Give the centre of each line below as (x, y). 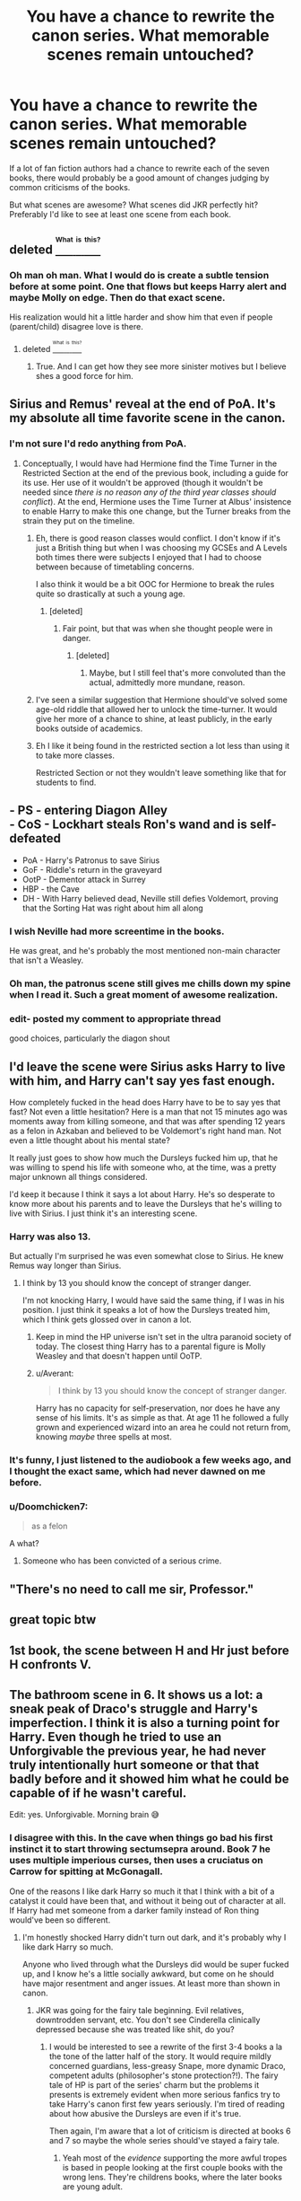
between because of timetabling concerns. (115, 567)
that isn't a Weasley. (47, 960)
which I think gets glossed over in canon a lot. (107, 1320)
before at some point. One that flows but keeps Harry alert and (148, 286)
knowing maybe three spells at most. (103, 1437)
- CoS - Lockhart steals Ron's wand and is (129, 825)
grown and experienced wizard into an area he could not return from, (163, 1427)
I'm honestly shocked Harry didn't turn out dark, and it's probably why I (154, 1937)
